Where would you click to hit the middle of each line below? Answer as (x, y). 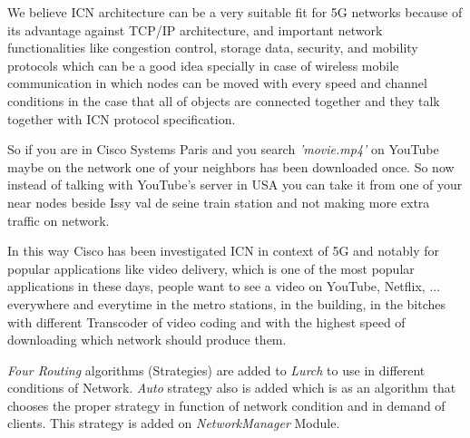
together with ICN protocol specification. (122, 118)
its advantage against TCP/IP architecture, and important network (195, 29)
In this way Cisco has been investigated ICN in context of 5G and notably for (224, 251)
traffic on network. (59, 220)
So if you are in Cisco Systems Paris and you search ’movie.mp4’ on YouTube (223, 149)
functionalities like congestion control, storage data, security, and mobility (213, 48)
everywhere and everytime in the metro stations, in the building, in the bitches (226, 303)
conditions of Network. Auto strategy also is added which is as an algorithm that (232, 388)
